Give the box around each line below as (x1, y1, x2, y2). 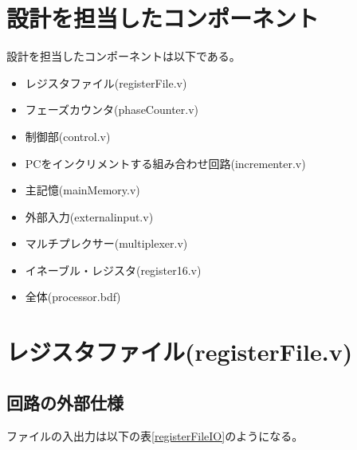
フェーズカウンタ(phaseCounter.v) (25, 101, 199, 118)
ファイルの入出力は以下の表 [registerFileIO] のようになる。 (6, 427, 304, 444)
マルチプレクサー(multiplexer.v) (25, 235, 188, 252)
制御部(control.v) (25, 127, 111, 144)
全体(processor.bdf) (25, 288, 121, 305)
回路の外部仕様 (6, 389, 124, 414)
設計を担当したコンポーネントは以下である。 (6, 48, 241, 65)
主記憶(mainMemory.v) (25, 182, 140, 198)
